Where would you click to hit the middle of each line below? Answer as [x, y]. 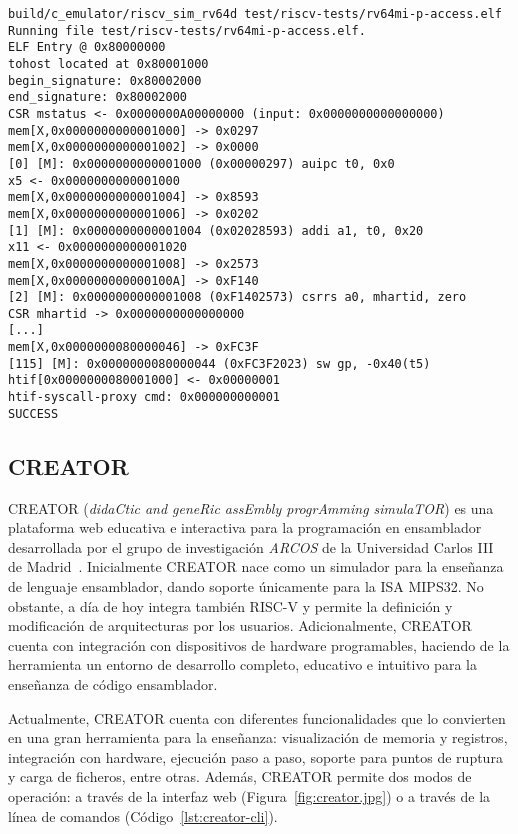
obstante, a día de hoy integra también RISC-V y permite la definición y [230, 605]
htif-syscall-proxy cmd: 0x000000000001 [144, 397]
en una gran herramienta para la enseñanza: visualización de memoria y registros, [258, 737]
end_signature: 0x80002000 [97, 97]
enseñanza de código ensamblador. [113, 683]
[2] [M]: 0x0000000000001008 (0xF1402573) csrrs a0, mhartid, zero [237, 297]
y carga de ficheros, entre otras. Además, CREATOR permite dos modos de [240, 776]
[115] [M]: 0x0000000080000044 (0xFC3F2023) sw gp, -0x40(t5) [219, 363]
